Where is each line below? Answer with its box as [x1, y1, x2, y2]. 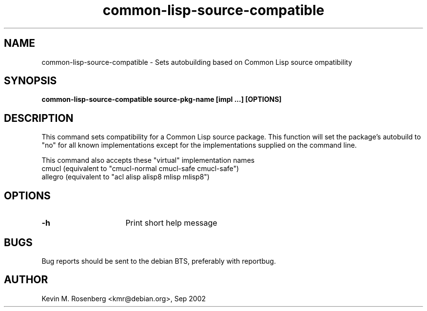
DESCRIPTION [4, 112, 74, 124]
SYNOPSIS [4, 75, 57, 87]
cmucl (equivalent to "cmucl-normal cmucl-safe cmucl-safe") [41, 164, 239, 173]
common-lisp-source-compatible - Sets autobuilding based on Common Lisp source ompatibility [41, 58, 352, 66]
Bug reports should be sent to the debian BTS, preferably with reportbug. [41, 256, 276, 265]
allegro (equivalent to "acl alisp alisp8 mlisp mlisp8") [41, 173, 210, 181]
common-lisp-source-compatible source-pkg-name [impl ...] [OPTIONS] [41, 95, 282, 104]
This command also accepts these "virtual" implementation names [41, 156, 255, 165]
